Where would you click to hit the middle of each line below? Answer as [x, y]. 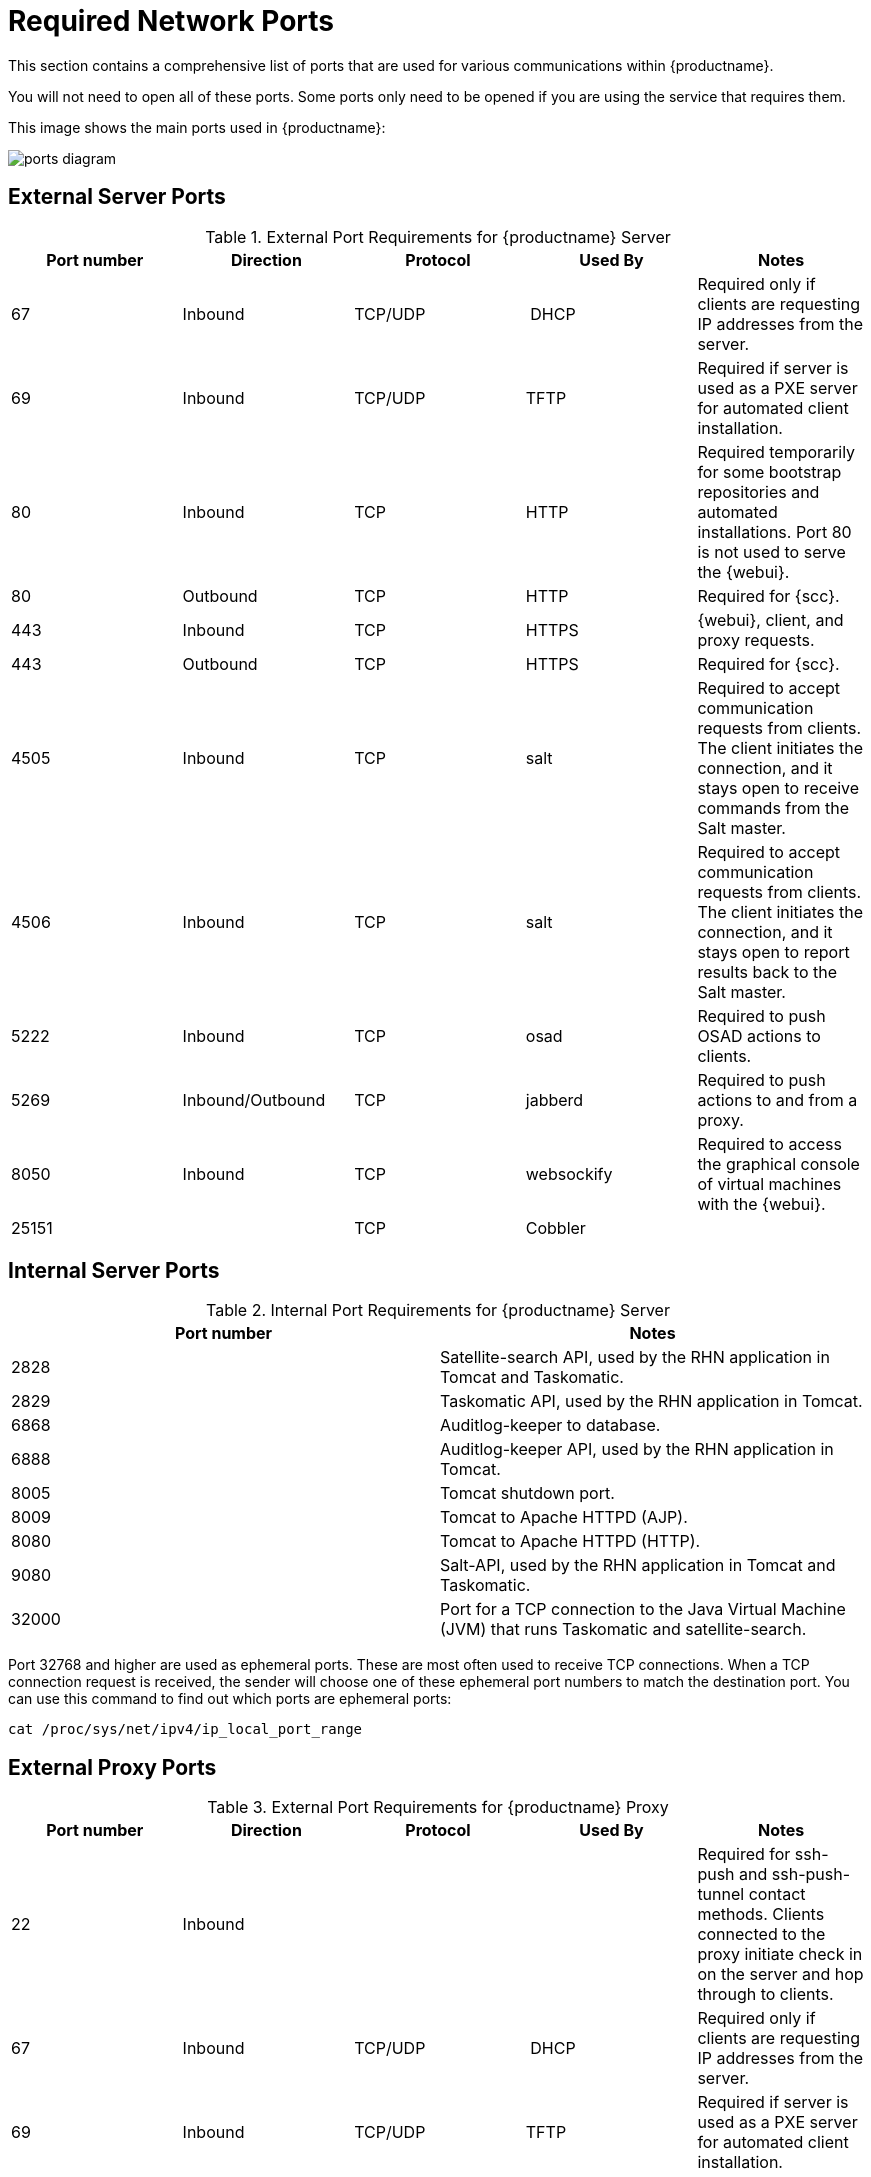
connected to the [761, 1934]
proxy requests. [756, 639]
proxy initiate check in [780, 1954]
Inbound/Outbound [254, 1099]
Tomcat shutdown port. [527, 1493]
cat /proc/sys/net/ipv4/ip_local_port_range [185, 1729]
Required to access [769, 1143]
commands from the [773, 807]
